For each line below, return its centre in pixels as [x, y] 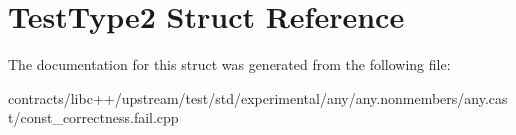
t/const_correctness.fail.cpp [93, 117]
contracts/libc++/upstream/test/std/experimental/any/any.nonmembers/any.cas [258, 97]
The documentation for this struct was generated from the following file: [229, 64]
